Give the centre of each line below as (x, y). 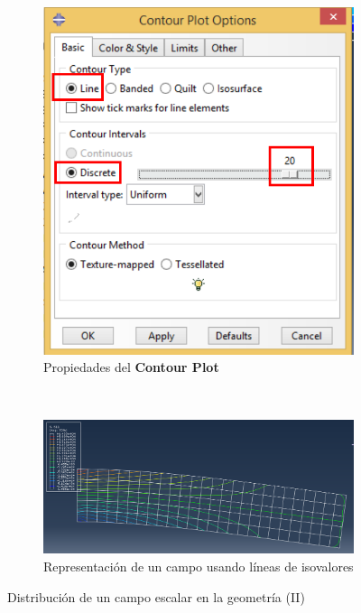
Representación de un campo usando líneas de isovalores (199, 566)
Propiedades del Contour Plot (131, 367)
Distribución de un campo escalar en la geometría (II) (156, 596)
